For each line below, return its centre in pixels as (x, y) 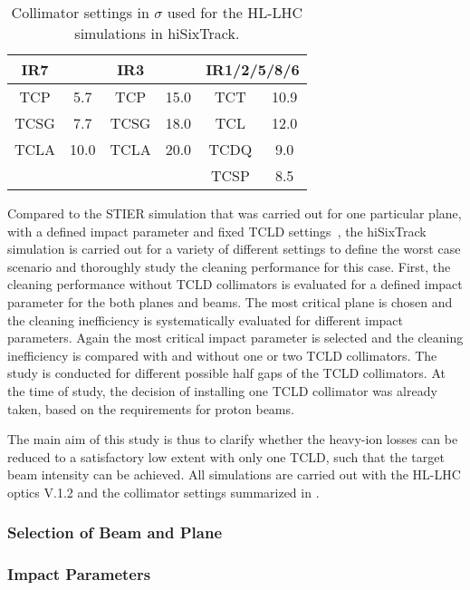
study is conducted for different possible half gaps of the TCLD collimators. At (226, 373)
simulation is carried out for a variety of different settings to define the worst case (234, 249)
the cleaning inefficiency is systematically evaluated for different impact (205, 319)
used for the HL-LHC (235, 12)
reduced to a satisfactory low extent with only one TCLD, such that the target (226, 456)
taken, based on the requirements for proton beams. (151, 408)
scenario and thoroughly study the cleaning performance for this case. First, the (229, 266)
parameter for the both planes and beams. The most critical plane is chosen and (230, 301)
